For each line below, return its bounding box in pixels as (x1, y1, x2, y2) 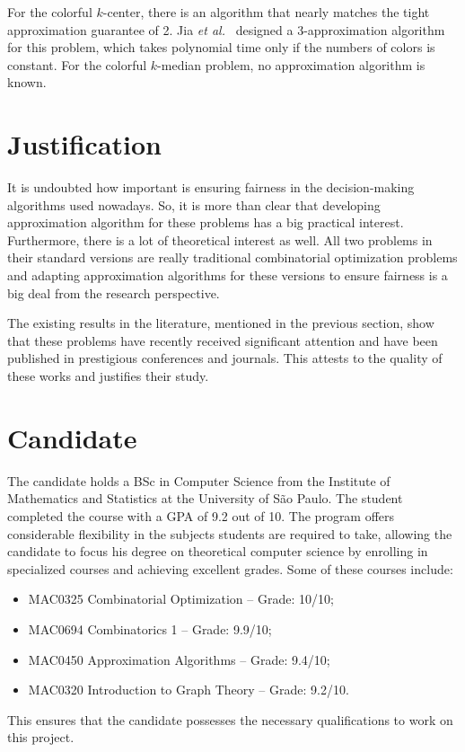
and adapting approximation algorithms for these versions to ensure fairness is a (7, 266, 448, 285)
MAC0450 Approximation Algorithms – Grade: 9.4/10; (28, 650, 330, 668)
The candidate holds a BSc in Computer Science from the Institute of (7, 471, 390, 490)
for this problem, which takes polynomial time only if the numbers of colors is (7, 38, 435, 57)
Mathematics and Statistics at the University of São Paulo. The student (7, 489, 403, 508)
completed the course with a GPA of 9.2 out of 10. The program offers (7, 506, 395, 525)
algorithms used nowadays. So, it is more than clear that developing (7, 195, 381, 214)
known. (7, 73, 47, 92)
